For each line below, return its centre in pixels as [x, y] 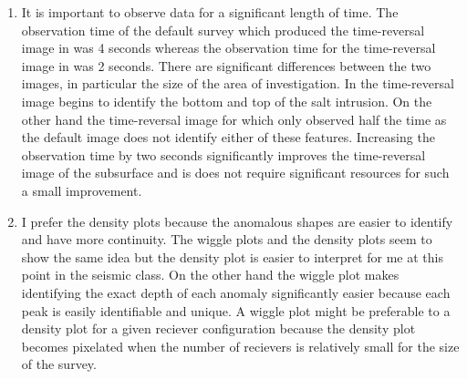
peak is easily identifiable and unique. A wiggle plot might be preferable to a [236, 310]
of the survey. [59, 364]
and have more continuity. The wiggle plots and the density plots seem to [227, 239]
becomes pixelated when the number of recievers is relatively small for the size [240, 346]
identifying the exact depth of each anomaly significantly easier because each [236, 292]
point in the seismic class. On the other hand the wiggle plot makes [210, 275]
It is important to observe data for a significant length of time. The [210, 12]
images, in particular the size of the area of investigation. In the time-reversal [238, 83]
